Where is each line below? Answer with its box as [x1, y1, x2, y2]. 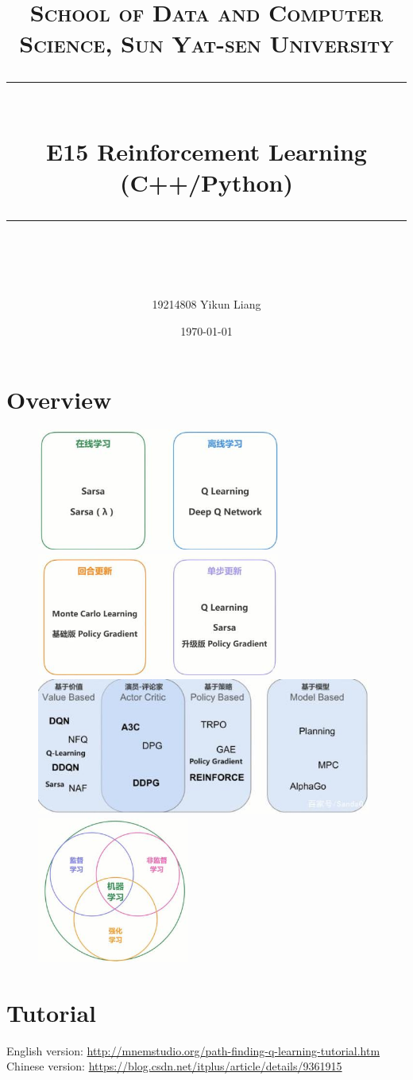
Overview [6, 383, 112, 415]
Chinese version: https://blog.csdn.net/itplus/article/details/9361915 [6, 1058, 342, 1074]
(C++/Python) [120, 165, 293, 198]
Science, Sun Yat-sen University [19, 27, 394, 60]
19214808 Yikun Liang [152, 296, 261, 313]
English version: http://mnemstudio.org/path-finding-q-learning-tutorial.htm [6, 1042, 380, 1059]
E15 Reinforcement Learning [46, 134, 367, 167]
